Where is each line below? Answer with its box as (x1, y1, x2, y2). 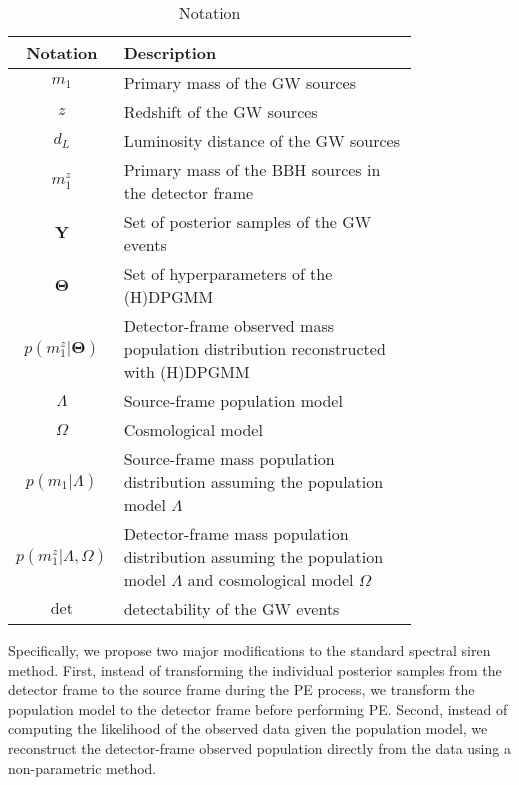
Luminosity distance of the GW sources (123, 129, 400, 152)
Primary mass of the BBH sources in (123, 158, 381, 181)
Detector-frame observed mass (123, 314, 335, 337)
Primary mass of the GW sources (123, 71, 357, 94)
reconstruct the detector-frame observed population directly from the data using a (8, 737, 511, 758)
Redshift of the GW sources (123, 100, 318, 123)
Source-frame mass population (123, 447, 335, 470)
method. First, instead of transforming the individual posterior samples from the (8, 659, 502, 680)
